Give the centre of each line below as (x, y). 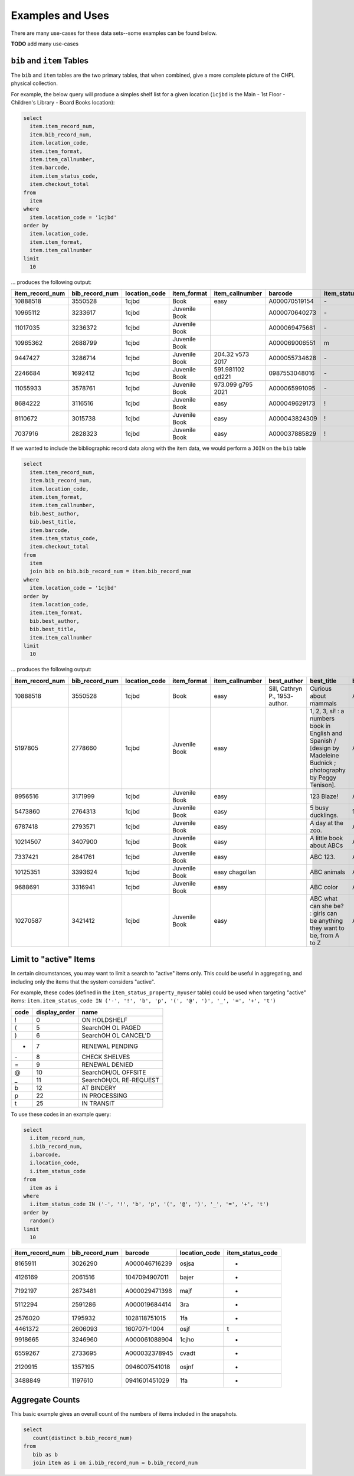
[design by (324, 748)
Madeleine (324, 755)
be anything (327, 920)
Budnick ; (323, 763)
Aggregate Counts (45, 1400)
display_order (56, 1012)
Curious (321, 688)
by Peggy (323, 778)
